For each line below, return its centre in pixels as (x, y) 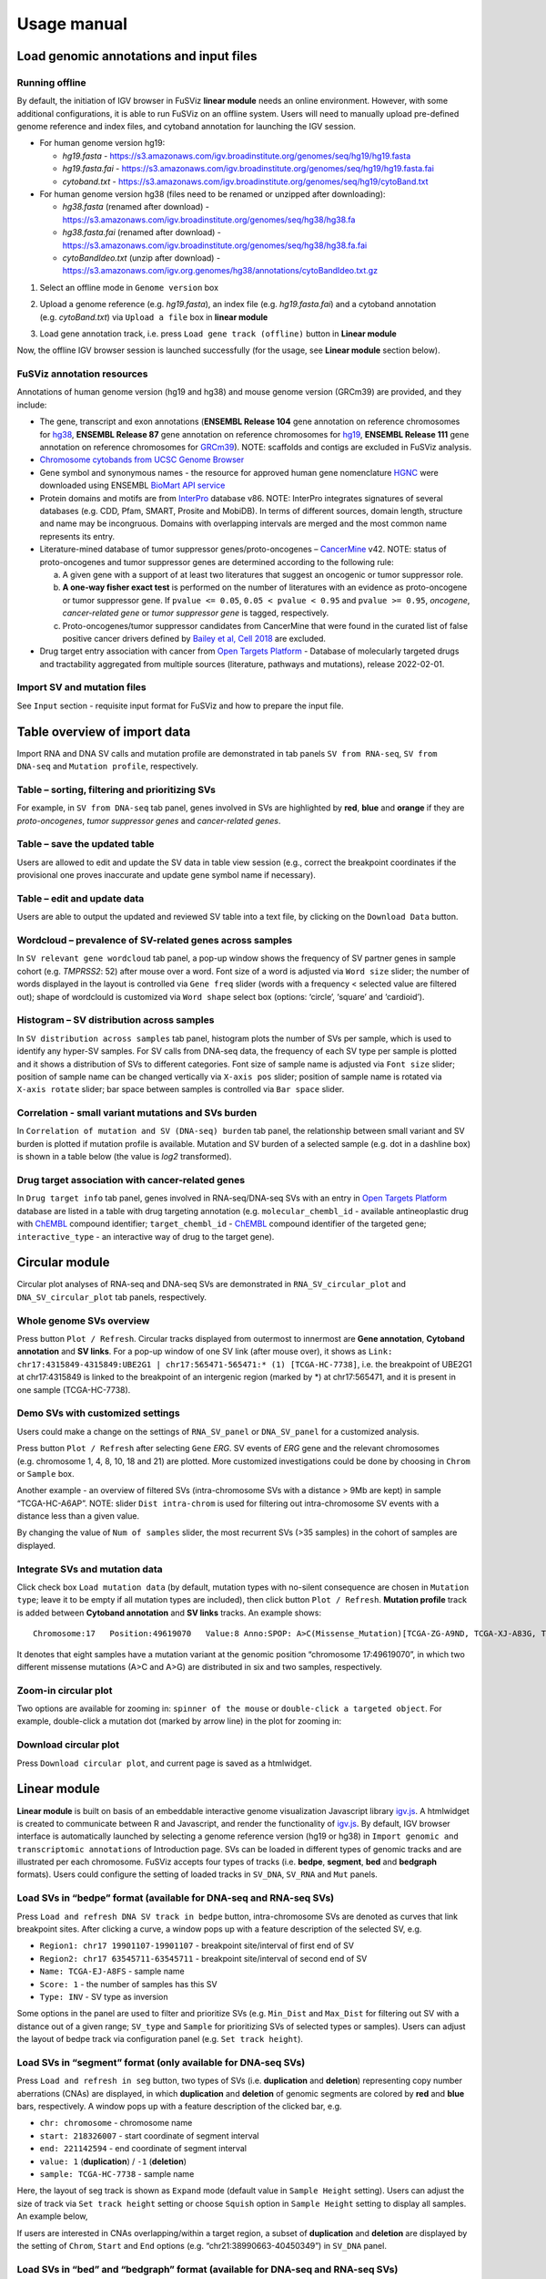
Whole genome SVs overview (83, 1320)
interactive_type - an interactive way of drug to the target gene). (146, 1236)
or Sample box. (45, 1473)
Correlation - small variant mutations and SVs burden (137, 1113)
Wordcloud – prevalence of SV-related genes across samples (155, 941)
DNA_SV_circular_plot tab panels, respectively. (112, 1297)
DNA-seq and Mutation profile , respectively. (108, 767)
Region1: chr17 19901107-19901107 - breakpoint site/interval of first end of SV (197, 1945)
